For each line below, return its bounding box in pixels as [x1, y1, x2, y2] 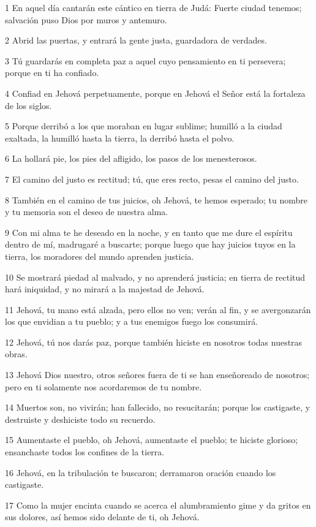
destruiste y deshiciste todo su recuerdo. [5, 412, 156, 425]
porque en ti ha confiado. [5, 66, 99, 79]
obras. [5, 347, 28, 360]
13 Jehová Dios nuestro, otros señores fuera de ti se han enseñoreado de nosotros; [5, 368, 310, 381]
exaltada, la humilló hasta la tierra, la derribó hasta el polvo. [5, 131, 235, 144]
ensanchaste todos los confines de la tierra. [5, 445, 165, 458]
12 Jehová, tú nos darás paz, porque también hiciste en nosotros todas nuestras [5, 335, 303, 348]
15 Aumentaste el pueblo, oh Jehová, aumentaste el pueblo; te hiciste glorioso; [5, 433, 298, 446]
